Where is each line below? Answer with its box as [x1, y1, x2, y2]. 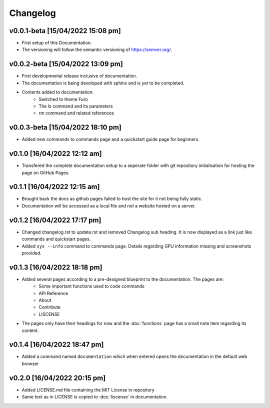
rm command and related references [38, 110, 114, 116]
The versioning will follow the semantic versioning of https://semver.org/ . [21, 46, 172, 52]
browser [21, 360, 39, 366]
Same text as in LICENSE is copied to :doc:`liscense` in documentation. [21, 394, 168, 400]
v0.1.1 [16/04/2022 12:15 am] [9, 182, 100, 191]
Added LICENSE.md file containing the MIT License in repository [21, 386, 154, 392]
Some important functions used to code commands [38, 283, 145, 289]
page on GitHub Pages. [21, 169, 70, 175]
